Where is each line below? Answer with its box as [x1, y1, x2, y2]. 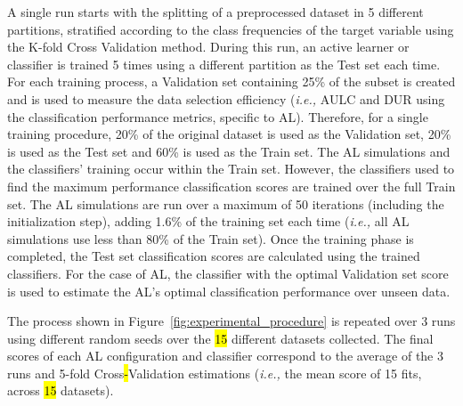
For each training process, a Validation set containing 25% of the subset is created [7, 72, 456, 91]
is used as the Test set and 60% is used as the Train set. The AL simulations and [7, 142, 451, 160]
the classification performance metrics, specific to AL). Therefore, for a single [7, 107, 428, 126]
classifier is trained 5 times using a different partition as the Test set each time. [7, 54, 441, 73]
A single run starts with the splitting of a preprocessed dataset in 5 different [7, 3, 424, 20]
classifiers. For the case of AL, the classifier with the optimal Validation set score [7, 264, 449, 282]
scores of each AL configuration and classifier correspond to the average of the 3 [7, 346, 443, 365]
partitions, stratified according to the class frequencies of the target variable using [7, 20, 454, 38]
